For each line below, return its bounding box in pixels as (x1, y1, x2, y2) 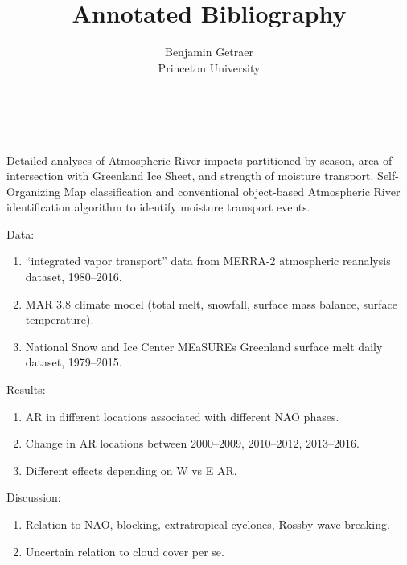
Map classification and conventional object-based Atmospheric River (64, 182, 401, 199)
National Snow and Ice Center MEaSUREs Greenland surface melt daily (25, 338, 383, 354)
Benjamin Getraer (164, 43, 254, 60)
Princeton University (158, 59, 261, 76)
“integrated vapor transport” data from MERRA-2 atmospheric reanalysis (25, 252, 391, 269)
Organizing (6, 182, 60, 199)
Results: (6, 381, 46, 398)
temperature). (25, 311, 94, 328)
